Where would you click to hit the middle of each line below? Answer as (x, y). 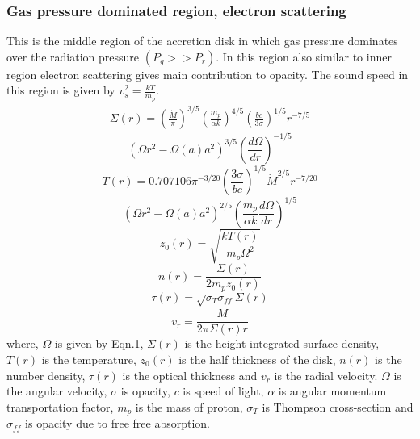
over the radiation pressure (73, 56)
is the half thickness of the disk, (257, 359)
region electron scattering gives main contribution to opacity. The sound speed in (208, 74)
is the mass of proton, (189, 406)
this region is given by (61, 90)
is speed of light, (223, 391)
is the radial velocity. (326, 375)
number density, (46, 375)
